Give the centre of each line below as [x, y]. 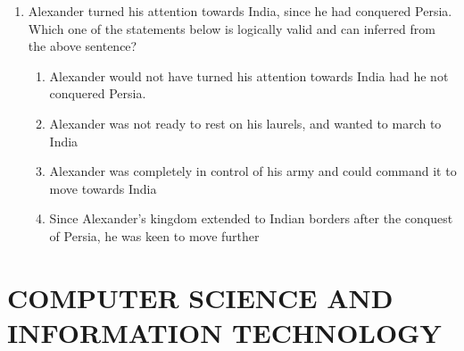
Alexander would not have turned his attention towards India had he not [249, 75]
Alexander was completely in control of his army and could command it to [253, 171]
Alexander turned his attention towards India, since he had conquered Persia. [240, 11]
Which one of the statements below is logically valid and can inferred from [232, 28]
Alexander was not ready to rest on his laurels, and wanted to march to [245, 123]
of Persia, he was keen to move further [154, 235]
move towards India [103, 188]
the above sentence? [83, 46]
